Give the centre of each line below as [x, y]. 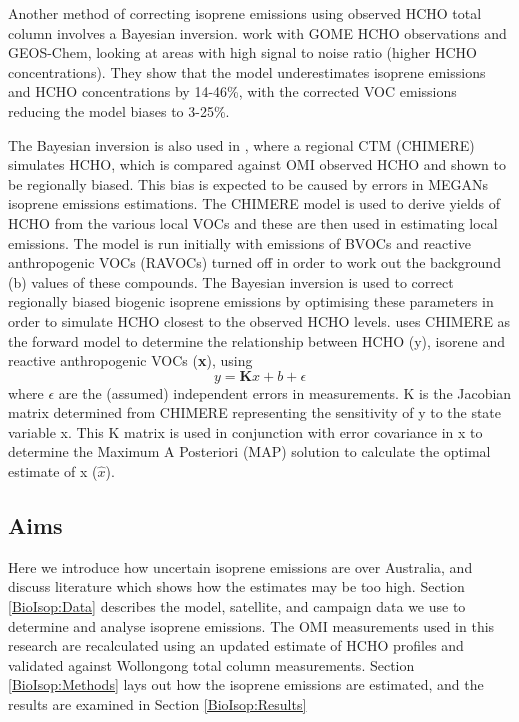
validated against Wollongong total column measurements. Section [211, 664]
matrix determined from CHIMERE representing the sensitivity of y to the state [255, 412]
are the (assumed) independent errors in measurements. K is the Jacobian [285, 392]
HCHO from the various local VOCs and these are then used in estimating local [253, 222]
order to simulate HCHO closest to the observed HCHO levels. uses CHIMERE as [259, 320]
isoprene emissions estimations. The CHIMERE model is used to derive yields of [254, 203]
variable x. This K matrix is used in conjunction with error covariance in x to [245, 431]
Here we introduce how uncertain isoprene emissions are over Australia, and [240, 566]
